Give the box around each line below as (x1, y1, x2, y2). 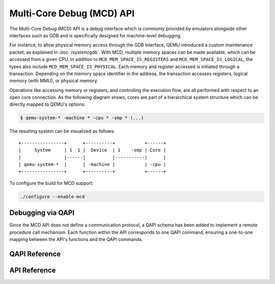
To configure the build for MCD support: (9, 180, 94, 186)
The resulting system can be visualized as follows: (9, 128, 115, 134)
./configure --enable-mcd (20, 194, 85, 199)
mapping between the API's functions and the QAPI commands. (9, 236, 143, 243)
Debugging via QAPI (9, 208, 75, 217)
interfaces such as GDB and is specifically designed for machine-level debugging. (9, 32, 182, 38)
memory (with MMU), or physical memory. (9, 78, 98, 84)
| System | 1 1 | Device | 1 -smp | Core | (18, 147, 167, 153)
